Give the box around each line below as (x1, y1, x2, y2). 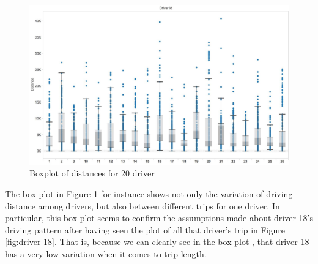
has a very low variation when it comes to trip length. (5, 247, 207, 260)
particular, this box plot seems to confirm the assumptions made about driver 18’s (5, 211, 313, 224)
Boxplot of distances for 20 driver (29, 167, 155, 179)
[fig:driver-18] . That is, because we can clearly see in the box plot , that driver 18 (5, 235, 309, 248)
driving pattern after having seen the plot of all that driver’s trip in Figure (5, 223, 286, 236)
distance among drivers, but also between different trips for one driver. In (5, 199, 280, 212)
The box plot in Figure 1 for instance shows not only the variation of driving (5, 187, 293, 200)
